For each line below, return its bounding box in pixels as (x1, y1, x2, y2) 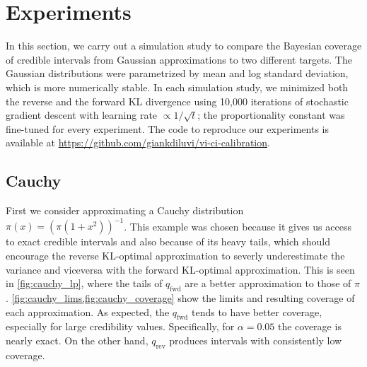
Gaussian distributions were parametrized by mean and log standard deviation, (6, 66, 349, 81)
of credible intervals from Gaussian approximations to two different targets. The (6, 52, 352, 66)
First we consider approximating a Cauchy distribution (6, 203, 244, 218)
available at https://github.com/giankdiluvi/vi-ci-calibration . (6, 135, 270, 150)
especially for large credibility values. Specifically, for (6, 319, 235, 334)
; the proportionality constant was (197, 107, 345, 122)
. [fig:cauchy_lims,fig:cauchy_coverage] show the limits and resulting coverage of (6, 290, 355, 305)
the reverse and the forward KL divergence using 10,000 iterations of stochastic (6, 93, 349, 108)
